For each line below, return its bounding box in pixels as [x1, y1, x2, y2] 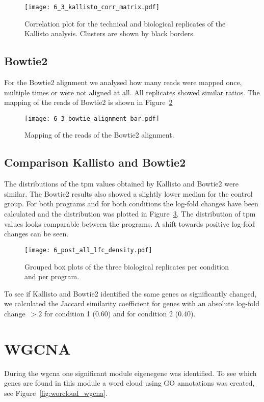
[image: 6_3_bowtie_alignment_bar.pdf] [24, 115, 160, 122]
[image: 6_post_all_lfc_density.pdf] [24, 246, 152, 254]
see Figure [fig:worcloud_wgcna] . [4, 387, 108, 398]
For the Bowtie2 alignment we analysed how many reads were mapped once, [4, 77, 242, 88]
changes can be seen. [4, 228, 69, 239]
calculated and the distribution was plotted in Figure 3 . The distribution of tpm [4, 208, 256, 219]
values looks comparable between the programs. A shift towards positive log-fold [4, 218, 255, 229]
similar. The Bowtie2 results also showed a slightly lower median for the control [4, 188, 253, 199]
